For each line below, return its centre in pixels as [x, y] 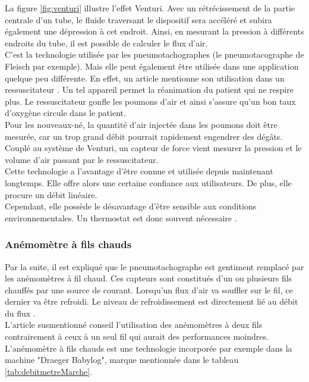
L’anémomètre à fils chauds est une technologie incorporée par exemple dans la [149, 348]
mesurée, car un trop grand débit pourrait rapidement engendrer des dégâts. [144, 136]
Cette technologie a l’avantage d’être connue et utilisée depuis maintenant [139, 171]
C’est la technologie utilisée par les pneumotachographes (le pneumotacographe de [154, 54]
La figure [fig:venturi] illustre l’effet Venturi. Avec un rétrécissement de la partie [150, 8]
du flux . [20, 313]
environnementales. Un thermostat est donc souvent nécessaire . [121, 217]
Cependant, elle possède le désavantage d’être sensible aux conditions [131, 206]
